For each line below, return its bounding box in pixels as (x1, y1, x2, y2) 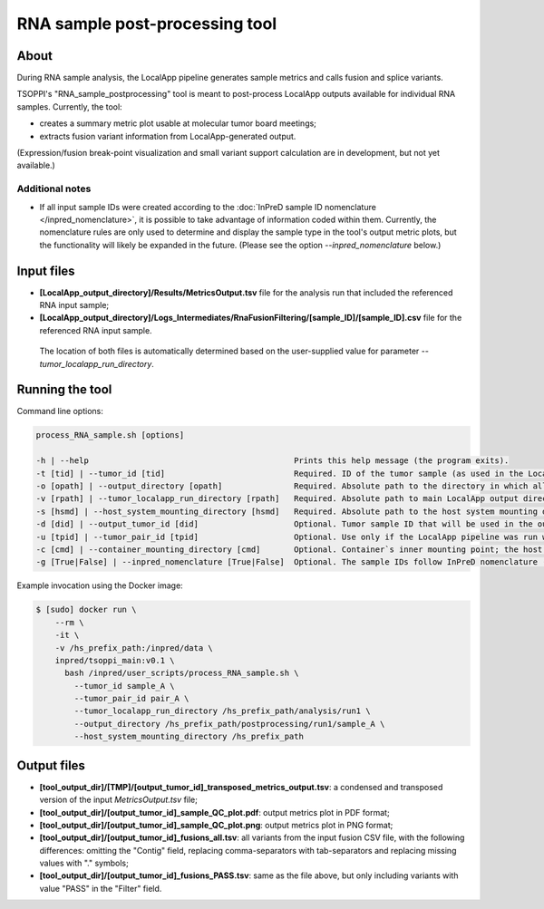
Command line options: (16, 406, 103, 417)
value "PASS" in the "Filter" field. (39, 883, 162, 894)
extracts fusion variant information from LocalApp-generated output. (39, 131, 296, 141)
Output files (16, 758, 86, 773)
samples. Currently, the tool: (16, 101, 122, 112)
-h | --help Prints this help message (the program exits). (35, 456, 510, 466)
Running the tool (16, 382, 112, 398)
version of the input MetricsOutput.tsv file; (39, 794, 199, 806)
